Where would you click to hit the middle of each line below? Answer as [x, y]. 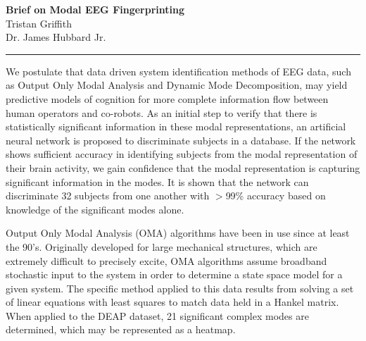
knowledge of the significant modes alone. [95, 209]
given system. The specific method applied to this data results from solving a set [180, 288]
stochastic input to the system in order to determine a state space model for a [174, 274]
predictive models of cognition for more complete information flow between [167, 98]
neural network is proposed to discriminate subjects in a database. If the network [181, 140]
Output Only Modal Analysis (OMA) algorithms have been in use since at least [178, 233]
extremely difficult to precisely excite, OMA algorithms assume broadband [166, 260]
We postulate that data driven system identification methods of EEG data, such [178, 71]
